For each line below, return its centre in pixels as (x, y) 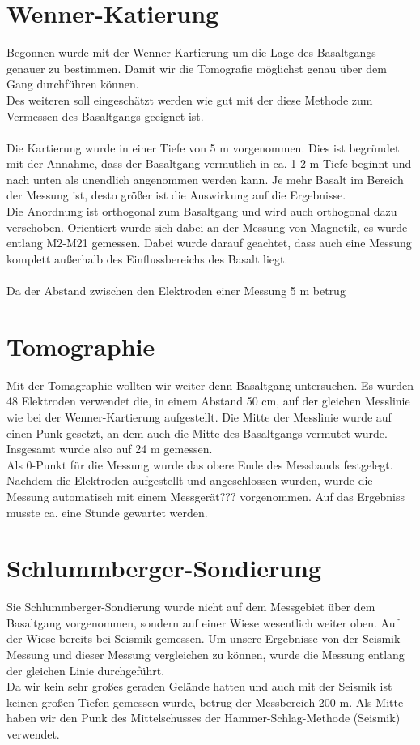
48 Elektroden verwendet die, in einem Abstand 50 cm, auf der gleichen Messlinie (208, 401)
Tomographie (81, 346)
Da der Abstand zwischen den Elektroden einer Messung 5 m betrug (176, 291)
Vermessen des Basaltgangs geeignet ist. (105, 116)
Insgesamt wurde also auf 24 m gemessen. (110, 449)
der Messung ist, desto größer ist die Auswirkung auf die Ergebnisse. (176, 195)
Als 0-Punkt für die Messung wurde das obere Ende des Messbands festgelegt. (200, 464)
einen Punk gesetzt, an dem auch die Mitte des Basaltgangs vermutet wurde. (197, 432)
